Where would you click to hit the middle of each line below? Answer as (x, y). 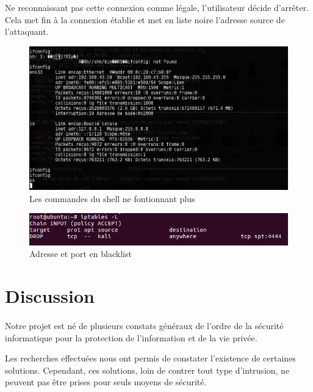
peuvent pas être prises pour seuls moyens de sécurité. (106, 382)
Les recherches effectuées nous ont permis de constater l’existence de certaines (150, 358)
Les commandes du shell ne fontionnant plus (112, 198)
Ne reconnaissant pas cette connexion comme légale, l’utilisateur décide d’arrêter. (157, 7)
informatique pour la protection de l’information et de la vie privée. (131, 337)
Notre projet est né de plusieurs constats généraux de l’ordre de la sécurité (144, 326)
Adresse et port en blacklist (81, 254)
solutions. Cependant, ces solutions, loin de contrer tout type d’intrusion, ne (147, 370)
